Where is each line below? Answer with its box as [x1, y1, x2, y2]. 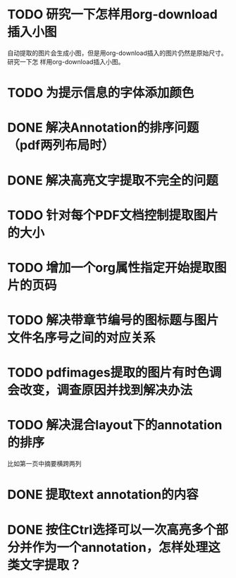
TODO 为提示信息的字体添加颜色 [7, 85, 194, 101]
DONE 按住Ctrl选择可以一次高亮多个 [7, 522, 216, 538]
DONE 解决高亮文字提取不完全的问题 [7, 172, 218, 188]
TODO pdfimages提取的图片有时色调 [7, 364, 222, 381]
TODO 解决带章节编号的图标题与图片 [7, 312, 219, 328]
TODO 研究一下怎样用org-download [7, 6, 218, 23]
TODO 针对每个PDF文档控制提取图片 [7, 207, 218, 223]
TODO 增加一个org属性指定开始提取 [7, 259, 215, 276]
